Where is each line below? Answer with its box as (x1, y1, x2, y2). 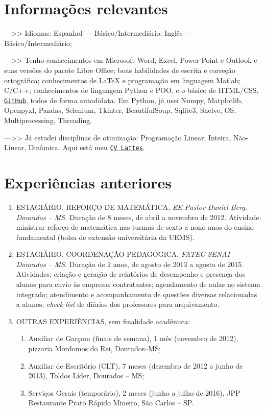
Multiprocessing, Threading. (4, 114, 92, 125)
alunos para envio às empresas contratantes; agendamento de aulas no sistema (16, 279, 260, 289)
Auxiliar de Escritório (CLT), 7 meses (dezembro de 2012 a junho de (28, 360, 243, 371)
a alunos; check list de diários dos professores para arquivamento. (16, 299, 220, 309)
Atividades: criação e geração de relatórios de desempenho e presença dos (16, 269, 246, 279)
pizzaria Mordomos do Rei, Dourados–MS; (28, 343, 161, 354)
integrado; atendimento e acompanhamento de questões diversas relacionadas (16, 288, 257, 299)
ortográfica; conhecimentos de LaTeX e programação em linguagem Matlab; (4, 75, 241, 85)
